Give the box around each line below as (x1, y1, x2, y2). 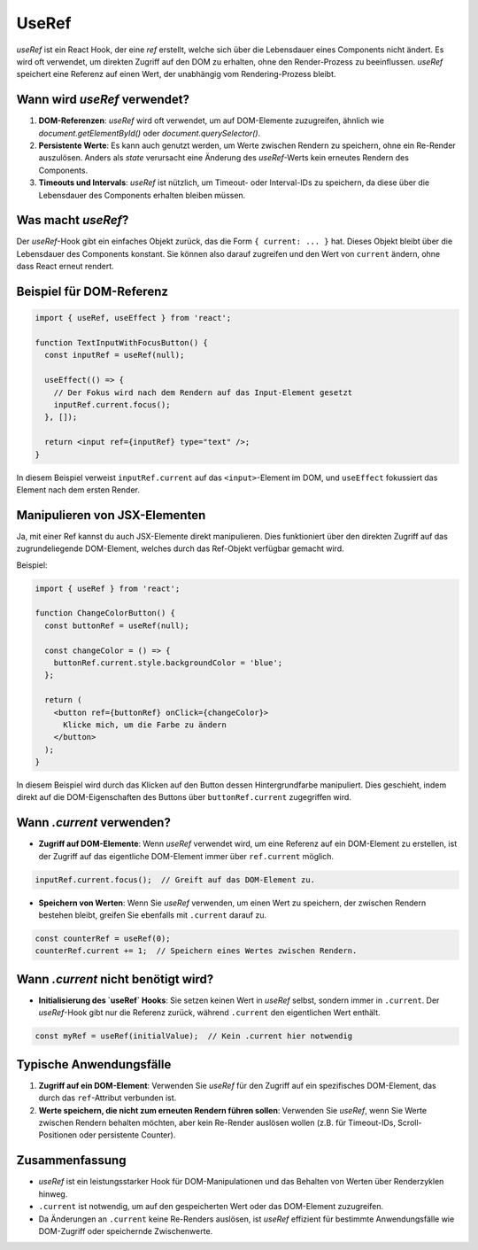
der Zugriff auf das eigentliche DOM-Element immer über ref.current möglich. (38, 850, 335, 861)
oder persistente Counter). (79, 1130, 176, 1140)
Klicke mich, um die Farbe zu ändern (63, 719, 227, 730)
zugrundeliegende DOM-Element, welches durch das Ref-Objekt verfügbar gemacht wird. (16, 543, 344, 554)
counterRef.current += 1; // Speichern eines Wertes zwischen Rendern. (35, 946, 358, 956)
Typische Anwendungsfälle (16, 1057, 172, 1072)
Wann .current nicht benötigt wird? (16, 971, 214, 987)
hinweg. (38, 1188, 68, 1200)
